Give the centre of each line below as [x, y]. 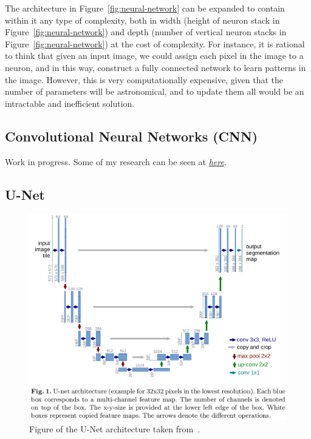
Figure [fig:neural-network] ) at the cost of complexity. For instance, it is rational [155, 43]
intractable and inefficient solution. [70, 103]
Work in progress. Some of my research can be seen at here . [116, 161]
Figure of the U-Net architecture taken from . [115, 428]
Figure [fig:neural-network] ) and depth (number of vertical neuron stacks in [146, 32]
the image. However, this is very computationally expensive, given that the [144, 79]
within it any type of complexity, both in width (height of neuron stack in [142, 20]
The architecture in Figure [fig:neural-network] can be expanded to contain [145, 8]
